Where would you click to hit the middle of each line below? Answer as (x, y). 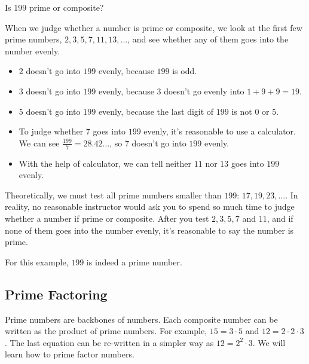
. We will (269, 342)
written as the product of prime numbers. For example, (106, 331)
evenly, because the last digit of (156, 111)
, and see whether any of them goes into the (208, 39)
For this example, (37, 261)
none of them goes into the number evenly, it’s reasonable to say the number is (149, 230)
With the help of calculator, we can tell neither (105, 163)
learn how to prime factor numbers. (70, 354)
